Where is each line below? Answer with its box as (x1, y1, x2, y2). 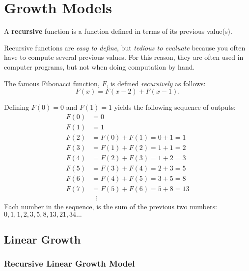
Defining (4, 102, 29, 112)
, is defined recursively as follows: (106, 78, 206, 88)
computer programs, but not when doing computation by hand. (4, 61, 195, 72)
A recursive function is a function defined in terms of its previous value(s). (4, 26, 232, 36)
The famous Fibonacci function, (4, 78, 100, 88)
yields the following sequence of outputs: (114, 102, 236, 112)
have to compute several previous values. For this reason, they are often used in (4, 52, 244, 62)
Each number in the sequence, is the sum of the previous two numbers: (4, 201, 217, 211)
